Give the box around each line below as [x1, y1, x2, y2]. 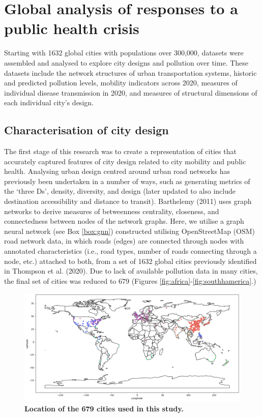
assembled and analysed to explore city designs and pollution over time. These [4, 57, 249, 68]
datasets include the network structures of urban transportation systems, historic [4, 67, 257, 78]
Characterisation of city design [4, 122, 169, 138]
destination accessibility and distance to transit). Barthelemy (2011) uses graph [4, 196, 252, 206]
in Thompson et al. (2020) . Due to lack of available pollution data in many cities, [4, 265, 258, 276]
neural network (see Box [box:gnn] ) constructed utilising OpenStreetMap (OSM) [4, 225, 255, 236]
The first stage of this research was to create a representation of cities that [4, 146, 237, 157]
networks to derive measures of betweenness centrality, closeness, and [4, 205, 219, 216]
